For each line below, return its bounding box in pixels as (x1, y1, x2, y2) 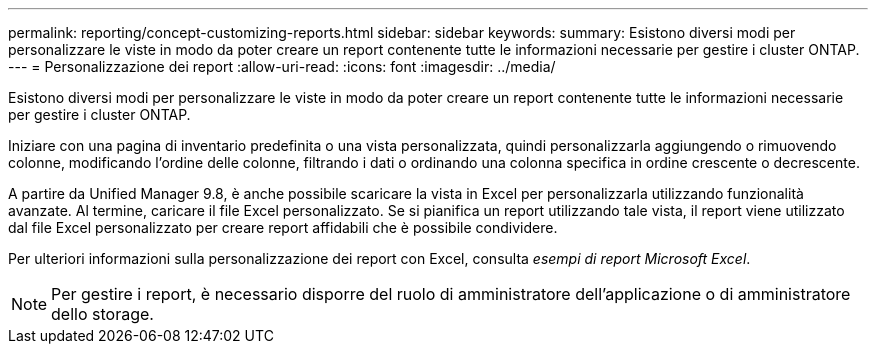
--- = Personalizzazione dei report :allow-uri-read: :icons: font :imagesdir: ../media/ (8, 58, 556, 75)
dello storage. (51, 304, 154, 324)
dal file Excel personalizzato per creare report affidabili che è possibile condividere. (8, 219, 558, 236)
